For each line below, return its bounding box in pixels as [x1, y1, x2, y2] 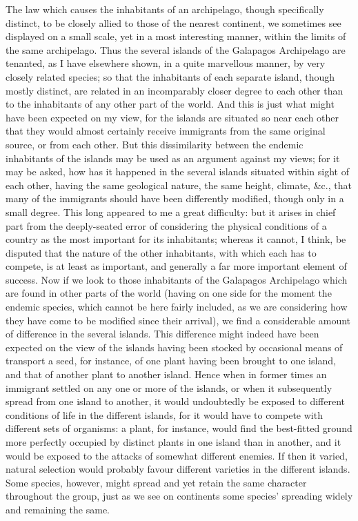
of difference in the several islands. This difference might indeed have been [6, 326, 319, 341]
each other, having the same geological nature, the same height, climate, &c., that [6, 177, 352, 192]
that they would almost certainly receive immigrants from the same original [6, 124, 326, 138]
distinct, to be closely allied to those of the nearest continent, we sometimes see [6, 15, 341, 30]
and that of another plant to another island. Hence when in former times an [6, 367, 327, 382]
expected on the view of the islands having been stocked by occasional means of [6, 340, 343, 354]
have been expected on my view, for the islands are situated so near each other [6, 110, 339, 124]
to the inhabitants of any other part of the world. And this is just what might [6, 97, 335, 111]
